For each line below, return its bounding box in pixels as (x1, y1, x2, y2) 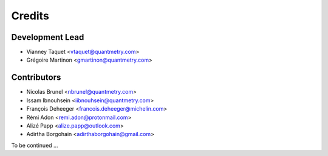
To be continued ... (11, 141, 58, 149)
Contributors (11, 73, 61, 83)
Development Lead (11, 32, 84, 42)
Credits (11, 9, 50, 22)
